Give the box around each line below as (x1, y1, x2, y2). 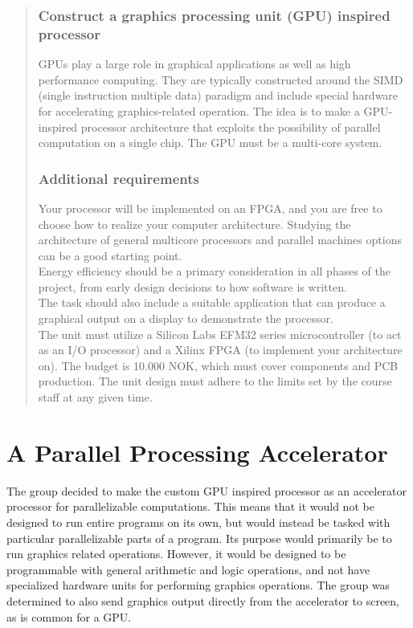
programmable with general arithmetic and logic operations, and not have (6, 561, 370, 577)
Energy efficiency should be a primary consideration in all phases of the (38, 263, 391, 279)
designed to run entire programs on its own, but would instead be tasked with (6, 513, 391, 530)
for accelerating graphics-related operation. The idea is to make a (38, 102, 360, 119)
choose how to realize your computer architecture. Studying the (38, 215, 351, 232)
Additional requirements (38, 168, 199, 188)
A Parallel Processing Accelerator (6, 435, 388, 468)
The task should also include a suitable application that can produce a (38, 294, 386, 311)
